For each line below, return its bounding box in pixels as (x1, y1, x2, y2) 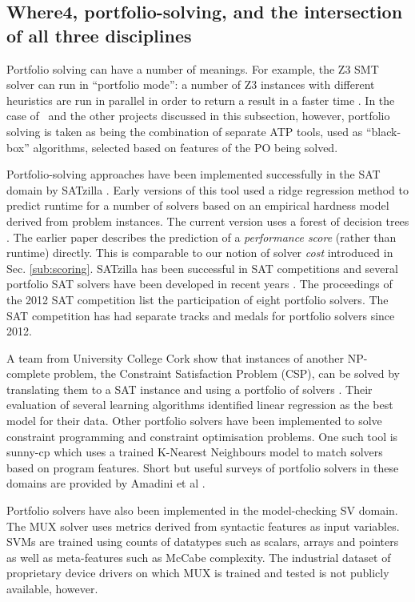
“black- (365, 122, 401, 139)
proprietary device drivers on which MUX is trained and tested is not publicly (6, 564, 389, 581)
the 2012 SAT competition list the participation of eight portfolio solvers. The (6, 291, 389, 307)
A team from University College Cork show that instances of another (6, 349, 344, 366)
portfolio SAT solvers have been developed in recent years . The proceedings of (6, 275, 393, 292)
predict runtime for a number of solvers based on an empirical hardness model (6, 197, 389, 214)
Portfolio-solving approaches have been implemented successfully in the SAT (6, 166, 381, 183)
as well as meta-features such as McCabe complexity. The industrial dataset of (6, 548, 391, 565)
